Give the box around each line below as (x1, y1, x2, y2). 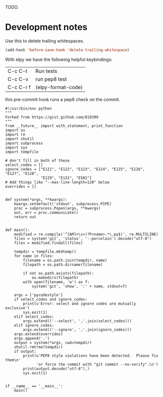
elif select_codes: (14, 314, 54, 319)
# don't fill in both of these (5, 158, 70, 163)
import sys (5, 145, 28, 150)
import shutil (5, 136, 35, 141)
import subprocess (5, 141, 43, 146)
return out (14, 214, 37, 220)
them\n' (5, 357, 21, 362)
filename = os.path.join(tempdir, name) (23, 258, 108, 263)
